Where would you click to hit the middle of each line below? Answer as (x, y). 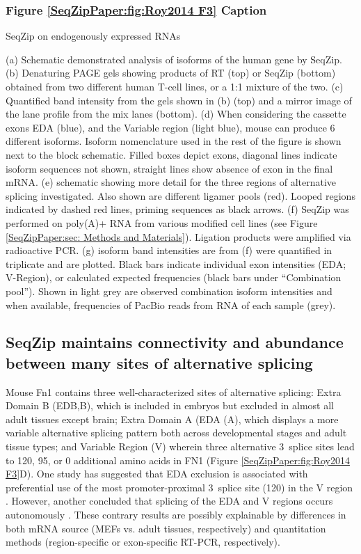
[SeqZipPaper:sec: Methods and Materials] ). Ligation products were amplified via (178, 236)
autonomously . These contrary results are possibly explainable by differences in (176, 515)
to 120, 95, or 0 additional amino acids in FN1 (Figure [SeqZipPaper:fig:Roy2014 (178, 460)
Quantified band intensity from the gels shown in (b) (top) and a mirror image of (179, 100)
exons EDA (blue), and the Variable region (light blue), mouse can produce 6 (170, 127)
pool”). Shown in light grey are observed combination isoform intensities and (169, 291)
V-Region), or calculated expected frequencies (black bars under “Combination (174, 277)
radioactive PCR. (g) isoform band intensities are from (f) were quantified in (169, 250)
